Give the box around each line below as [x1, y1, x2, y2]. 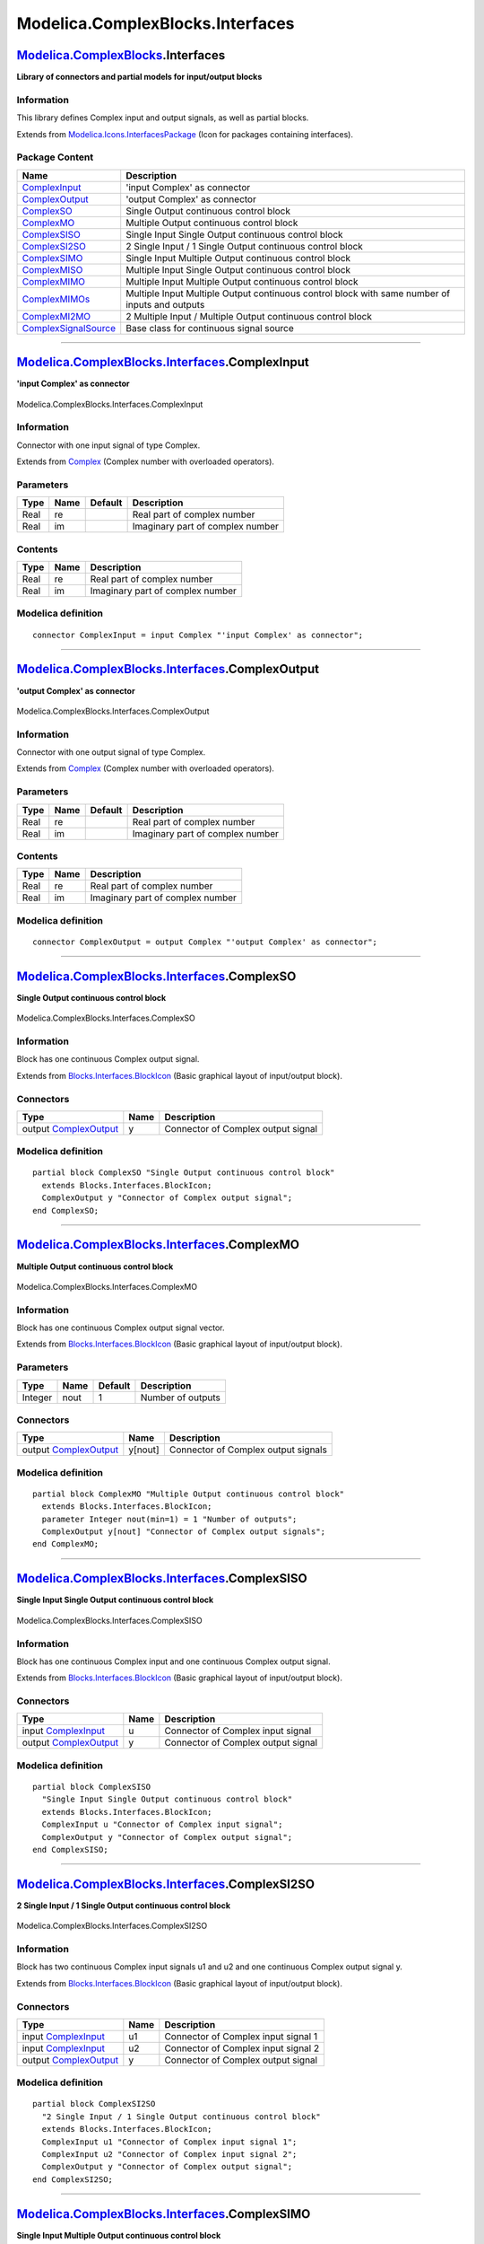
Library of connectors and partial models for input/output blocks [16, 72, 263, 83]
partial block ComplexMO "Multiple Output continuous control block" [32, 1488, 345, 1499]
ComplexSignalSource [22, 321, 117, 334]
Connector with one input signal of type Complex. [16, 440, 201, 451]
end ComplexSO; [32, 1205, 99, 1215]
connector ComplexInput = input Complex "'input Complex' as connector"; [32, 629, 364, 640]
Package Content [16, 151, 94, 163]
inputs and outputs [125, 298, 205, 311]
